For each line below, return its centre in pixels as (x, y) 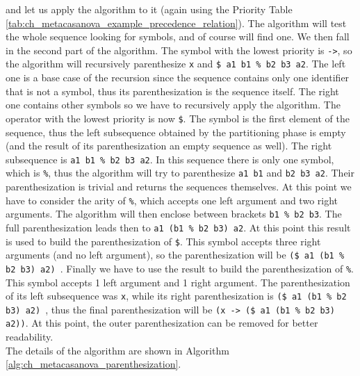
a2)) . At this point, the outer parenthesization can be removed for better (162, 323)
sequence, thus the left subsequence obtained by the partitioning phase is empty (176, 132)
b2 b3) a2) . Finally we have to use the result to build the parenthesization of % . (180, 268)
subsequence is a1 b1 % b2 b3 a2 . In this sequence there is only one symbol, (170, 159)
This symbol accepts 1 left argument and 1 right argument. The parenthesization (178, 282)
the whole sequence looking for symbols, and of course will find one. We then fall (178, 36)
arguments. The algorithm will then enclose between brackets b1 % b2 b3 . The (174, 214)
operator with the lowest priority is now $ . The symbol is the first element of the (178, 118)
